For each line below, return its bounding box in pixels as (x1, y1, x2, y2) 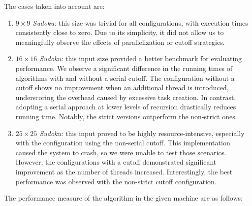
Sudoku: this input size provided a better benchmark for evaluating (39, 53, 242, 64)
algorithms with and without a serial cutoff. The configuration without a (15, 72, 235, 83)
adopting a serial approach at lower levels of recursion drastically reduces (15, 102, 236, 112)
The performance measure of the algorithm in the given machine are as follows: (4, 193, 243, 203)
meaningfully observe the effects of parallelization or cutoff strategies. (15, 36, 225, 47)
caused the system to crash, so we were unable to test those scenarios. (15, 147, 226, 157)
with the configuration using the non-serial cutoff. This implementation (15, 137, 230, 148)
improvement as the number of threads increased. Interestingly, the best (15, 166, 233, 176)
